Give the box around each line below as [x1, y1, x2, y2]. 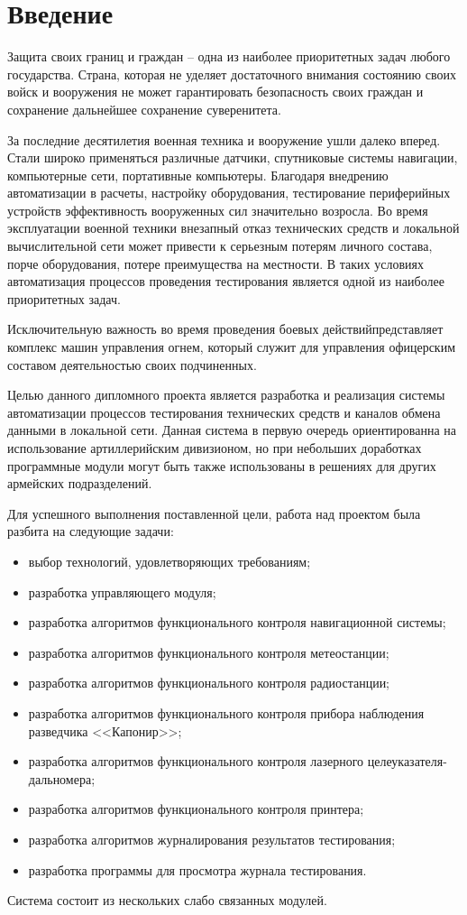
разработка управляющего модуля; [28, 582, 216, 601]
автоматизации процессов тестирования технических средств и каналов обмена [7, 402, 441, 421]
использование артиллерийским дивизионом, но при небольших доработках [7, 439, 422, 457]
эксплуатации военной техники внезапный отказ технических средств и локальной [7, 218, 460, 237]
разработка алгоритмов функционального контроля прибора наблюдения [28, 703, 425, 722]
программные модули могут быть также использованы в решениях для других [7, 456, 436, 475]
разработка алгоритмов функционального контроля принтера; [28, 799, 364, 818]
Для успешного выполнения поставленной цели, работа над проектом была [7, 504, 421, 522]
